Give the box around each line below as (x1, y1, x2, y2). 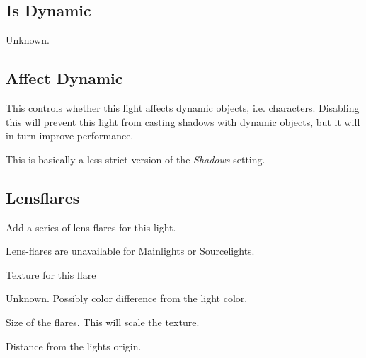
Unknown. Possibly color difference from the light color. (6, 291, 248, 306)
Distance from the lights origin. (6, 338, 142, 353)
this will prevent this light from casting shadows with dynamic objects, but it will (6, 114, 360, 129)
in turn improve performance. (6, 128, 134, 143)
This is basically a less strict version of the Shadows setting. (6, 151, 265, 166)
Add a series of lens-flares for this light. (6, 219, 176, 234)
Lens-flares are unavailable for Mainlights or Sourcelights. (6, 243, 255, 258)
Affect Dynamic (6, 67, 123, 89)
